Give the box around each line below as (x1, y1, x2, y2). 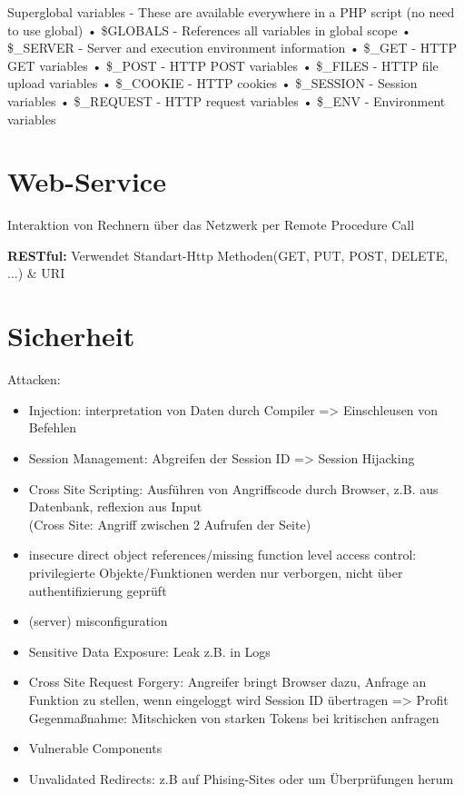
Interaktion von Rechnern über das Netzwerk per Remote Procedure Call (7, 215, 415, 234)
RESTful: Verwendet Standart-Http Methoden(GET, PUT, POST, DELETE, (7, 245, 449, 264)
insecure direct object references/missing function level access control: (28, 545, 417, 564)
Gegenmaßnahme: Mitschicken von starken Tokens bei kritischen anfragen (28, 708, 439, 727)
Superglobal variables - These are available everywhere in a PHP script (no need (7, 3, 455, 21)
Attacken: (7, 370, 61, 389)
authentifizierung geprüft (28, 581, 167, 600)
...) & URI (7, 263, 65, 283)
